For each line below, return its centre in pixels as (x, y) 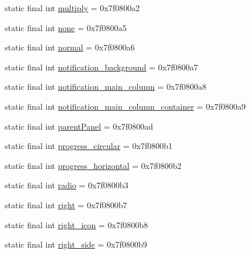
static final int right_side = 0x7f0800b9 (76, 244)
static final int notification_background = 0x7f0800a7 (102, 67)
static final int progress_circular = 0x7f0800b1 (89, 146)
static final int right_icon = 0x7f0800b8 (77, 224)
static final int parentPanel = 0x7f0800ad (79, 126)
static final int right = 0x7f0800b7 (66, 204)
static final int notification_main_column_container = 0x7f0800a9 (125, 106)
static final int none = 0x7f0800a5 (66, 27)
